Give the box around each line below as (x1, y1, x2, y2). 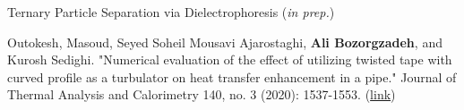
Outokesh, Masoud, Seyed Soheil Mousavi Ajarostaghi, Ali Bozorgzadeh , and (7, 32, 443, 51)
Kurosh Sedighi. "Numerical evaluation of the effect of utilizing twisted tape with (7, 50, 452, 69)
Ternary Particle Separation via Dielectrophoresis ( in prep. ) (7, 3, 335, 21)
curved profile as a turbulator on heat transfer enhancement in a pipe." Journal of (7, 67, 457, 86)
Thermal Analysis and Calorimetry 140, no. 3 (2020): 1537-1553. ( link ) (7, 85, 396, 104)
